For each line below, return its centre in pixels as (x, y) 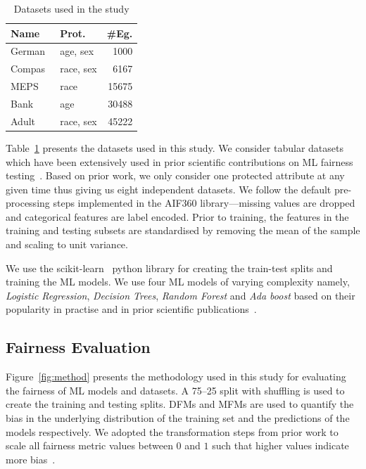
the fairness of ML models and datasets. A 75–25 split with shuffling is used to (175, 390)
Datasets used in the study (71, 8)
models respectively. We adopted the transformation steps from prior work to (172, 431)
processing (28, 203)
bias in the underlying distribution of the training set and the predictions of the (178, 418)
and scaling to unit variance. (67, 244)
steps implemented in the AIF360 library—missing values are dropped (204, 203)
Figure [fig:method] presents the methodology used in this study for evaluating (176, 377)
